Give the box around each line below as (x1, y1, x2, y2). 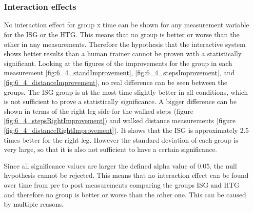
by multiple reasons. (4, 199, 64, 209)
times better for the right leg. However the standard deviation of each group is (4, 134, 238, 145)
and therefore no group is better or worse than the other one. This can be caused (4, 189, 246, 199)
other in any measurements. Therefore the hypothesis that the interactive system (4, 39, 246, 49)
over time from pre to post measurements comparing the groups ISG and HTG (4, 179, 239, 190)
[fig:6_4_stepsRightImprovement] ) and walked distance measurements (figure (4, 115, 236, 126)
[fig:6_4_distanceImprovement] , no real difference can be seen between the (4, 77, 228, 87)
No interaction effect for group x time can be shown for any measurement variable (4, 20, 249, 30)
